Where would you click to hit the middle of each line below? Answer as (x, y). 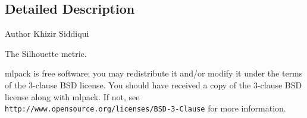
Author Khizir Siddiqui (47, 34)
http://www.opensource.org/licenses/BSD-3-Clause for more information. (145, 108)
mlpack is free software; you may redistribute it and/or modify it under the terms (154, 73)
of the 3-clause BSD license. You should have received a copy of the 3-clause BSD (153, 84)
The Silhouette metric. (46, 53)
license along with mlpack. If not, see (72, 96)
